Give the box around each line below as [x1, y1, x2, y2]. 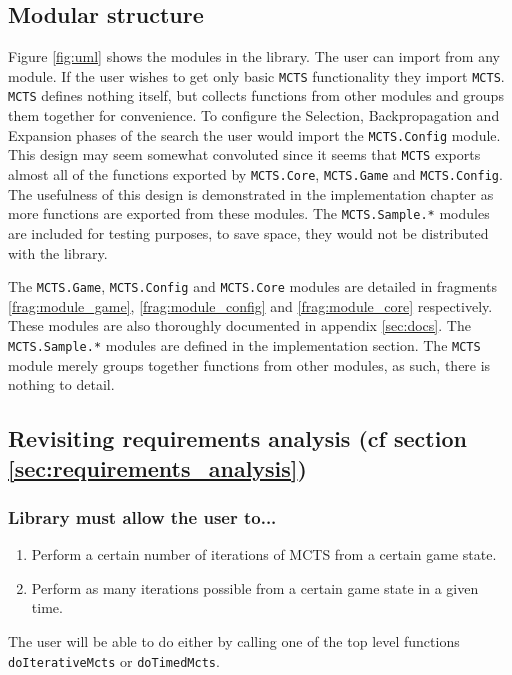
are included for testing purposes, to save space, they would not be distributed [8, 222, 489, 243]
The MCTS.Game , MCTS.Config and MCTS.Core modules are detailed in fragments [8, 276, 498, 297]
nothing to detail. [8, 374, 115, 395]
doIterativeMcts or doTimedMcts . [8, 650, 220, 671]
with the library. [8, 242, 108, 263]
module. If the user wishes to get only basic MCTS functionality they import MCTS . [8, 65, 505, 86]
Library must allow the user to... [8, 504, 277, 529]
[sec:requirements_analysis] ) [8, 452, 307, 483]
